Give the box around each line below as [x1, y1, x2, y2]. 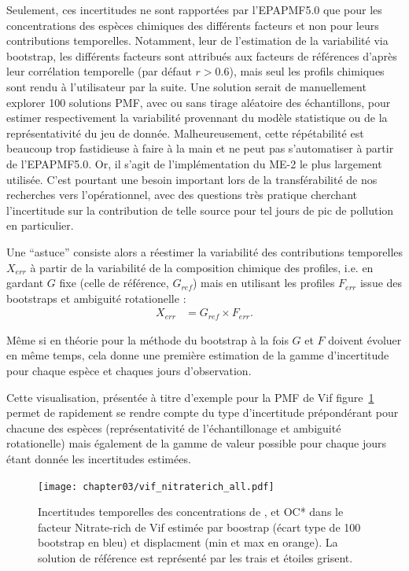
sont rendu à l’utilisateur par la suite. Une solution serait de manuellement [6, 78, 367, 94]
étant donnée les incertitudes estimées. [6, 450, 191, 466]
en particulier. [6, 217, 74, 234]
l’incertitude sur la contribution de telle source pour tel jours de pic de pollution [6, 201, 394, 218]
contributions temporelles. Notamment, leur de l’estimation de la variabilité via [6, 32, 389, 49]
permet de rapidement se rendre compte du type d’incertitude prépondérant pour [6, 404, 399, 421]
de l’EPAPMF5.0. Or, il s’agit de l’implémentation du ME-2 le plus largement [6, 155, 382, 171]
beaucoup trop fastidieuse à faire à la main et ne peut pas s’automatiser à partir [6, 140, 394, 157]
